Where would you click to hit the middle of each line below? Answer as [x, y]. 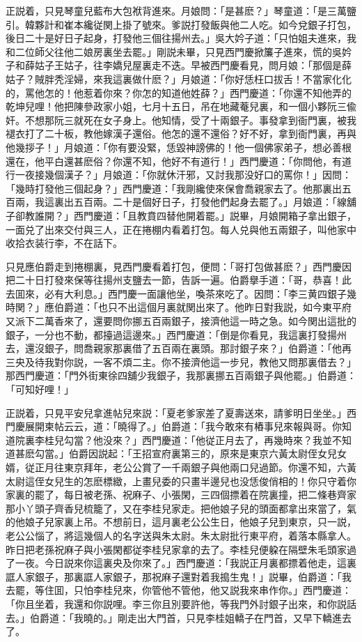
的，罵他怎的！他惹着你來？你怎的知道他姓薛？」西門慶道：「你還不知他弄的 [179, 92]
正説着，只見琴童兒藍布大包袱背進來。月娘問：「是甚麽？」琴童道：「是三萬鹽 [181, 10]
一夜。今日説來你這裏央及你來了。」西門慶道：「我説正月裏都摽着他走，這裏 [186, 563]
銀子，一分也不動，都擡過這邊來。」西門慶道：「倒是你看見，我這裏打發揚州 [176, 334]
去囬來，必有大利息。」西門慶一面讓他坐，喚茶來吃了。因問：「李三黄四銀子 [176, 293]
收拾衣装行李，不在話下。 [64, 243]
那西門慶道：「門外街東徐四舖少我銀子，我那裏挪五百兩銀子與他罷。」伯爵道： [181, 375]
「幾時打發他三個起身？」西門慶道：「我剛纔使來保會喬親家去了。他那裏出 [174, 188]
